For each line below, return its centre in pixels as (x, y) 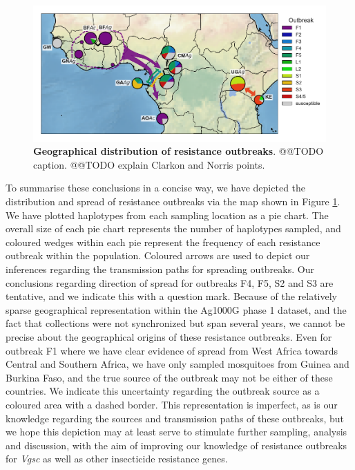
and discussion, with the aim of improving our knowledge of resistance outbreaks (176, 445)
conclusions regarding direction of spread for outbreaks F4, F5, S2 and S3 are (170, 282)
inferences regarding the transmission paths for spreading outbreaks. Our (160, 269)
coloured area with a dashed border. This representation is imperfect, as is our (172, 404)
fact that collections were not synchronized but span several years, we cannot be (175, 323)
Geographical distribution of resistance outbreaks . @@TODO (179, 151)
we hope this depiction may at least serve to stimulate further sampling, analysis (176, 432)
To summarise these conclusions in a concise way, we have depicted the (156, 188)
